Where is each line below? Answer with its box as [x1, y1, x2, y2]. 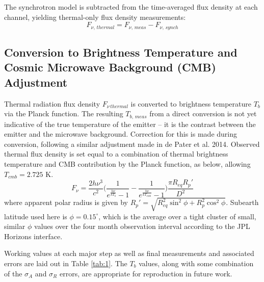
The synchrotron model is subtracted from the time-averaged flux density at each [4, 2, 258, 12]
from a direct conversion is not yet [149, 108, 257, 119]
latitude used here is [4, 211, 67, 221]
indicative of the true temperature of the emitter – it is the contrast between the [4, 118, 256, 129]
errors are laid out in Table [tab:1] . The [4, 258, 127, 268]
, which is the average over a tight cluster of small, [98, 211, 256, 221]
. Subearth [226, 197, 259, 208]
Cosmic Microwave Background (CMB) [4, 59, 216, 75]
